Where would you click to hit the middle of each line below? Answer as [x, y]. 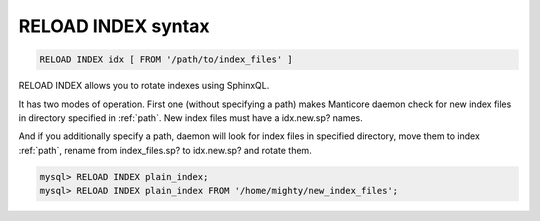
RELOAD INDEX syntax [114, 26]
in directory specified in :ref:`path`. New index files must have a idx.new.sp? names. [191, 117]
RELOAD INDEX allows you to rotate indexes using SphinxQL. [144, 86]
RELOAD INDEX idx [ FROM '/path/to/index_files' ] [166, 59]
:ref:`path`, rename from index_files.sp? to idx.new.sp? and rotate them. [165, 150]
